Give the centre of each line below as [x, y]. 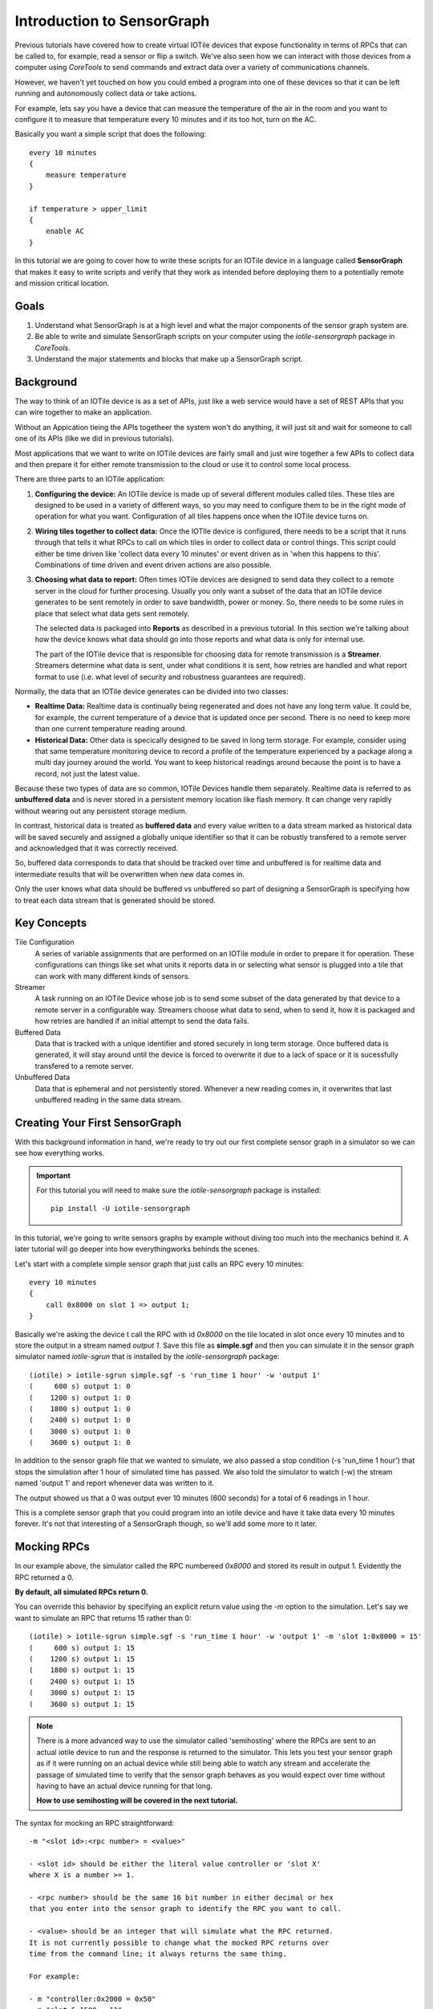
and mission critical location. [62, 283]
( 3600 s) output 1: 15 [82, 1704]
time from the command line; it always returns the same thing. [158, 1954]
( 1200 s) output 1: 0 [80, 1397]
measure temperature [86, 175]
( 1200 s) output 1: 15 [82, 1659]
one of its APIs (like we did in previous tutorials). [94, 439]
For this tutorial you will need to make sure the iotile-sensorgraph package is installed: [179, 1190]
